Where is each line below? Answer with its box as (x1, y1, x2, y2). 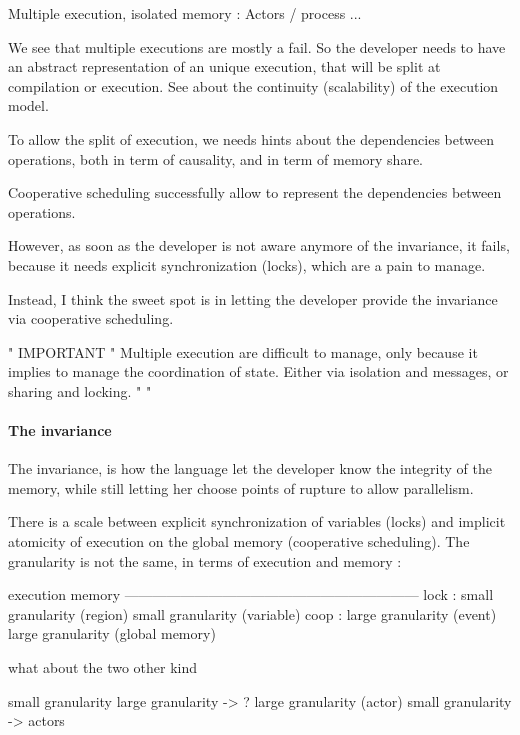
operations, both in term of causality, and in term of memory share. (8, 148, 424, 169)
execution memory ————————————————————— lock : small (8, 584, 494, 605)
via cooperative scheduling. (8, 308, 174, 329)
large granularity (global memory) (8, 623, 216, 644)
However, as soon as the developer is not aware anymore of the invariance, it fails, (8, 235, 510, 256)
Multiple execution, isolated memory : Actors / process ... (8, 3, 362, 23)
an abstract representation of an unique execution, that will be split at (8, 56, 441, 77)
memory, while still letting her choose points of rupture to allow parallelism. (8, 477, 474, 498)
